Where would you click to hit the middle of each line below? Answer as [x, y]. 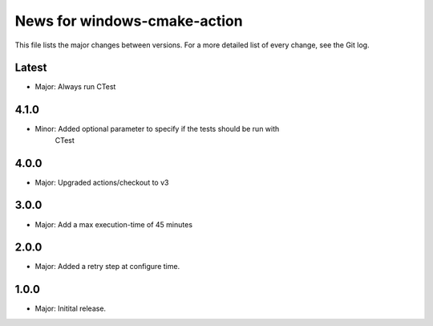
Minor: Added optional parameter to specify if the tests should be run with [157, 129]
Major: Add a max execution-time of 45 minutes [113, 224]
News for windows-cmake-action [129, 21]
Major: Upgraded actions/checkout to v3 [102, 182]
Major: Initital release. [71, 308]
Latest [31, 68]
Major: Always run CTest [75, 87]
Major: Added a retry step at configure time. [107, 267]
